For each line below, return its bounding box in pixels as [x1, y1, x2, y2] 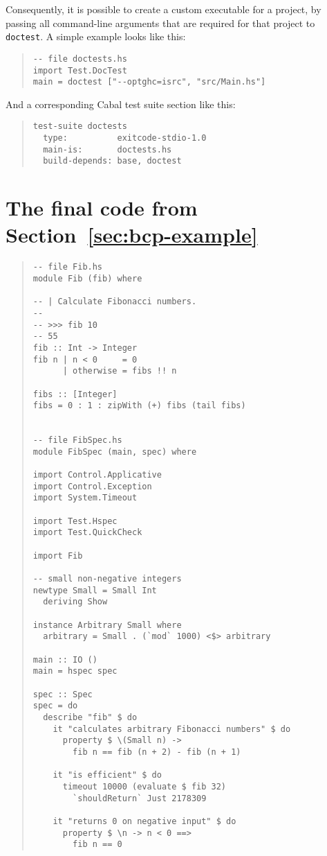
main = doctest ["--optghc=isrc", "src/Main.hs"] [32, 77, 266, 87]
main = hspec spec [32, 666, 118, 676]
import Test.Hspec [32, 516, 118, 526]
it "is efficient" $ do [53, 770, 162, 780]
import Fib [32, 550, 83, 561]
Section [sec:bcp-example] [6, 220, 258, 249]
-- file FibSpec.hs [32, 435, 122, 446]
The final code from [6, 193, 198, 222]
